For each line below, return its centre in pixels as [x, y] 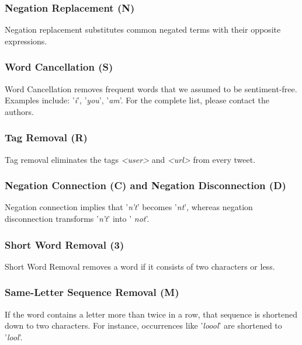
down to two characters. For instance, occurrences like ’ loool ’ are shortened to [143, 325]
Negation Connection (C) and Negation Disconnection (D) [145, 185]
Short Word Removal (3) [65, 244]
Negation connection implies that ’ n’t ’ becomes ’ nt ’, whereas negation [129, 207]
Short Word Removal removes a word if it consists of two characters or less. [140, 266]
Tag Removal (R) [46, 137]
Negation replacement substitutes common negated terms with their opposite [143, 29]
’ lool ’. [14, 337]
